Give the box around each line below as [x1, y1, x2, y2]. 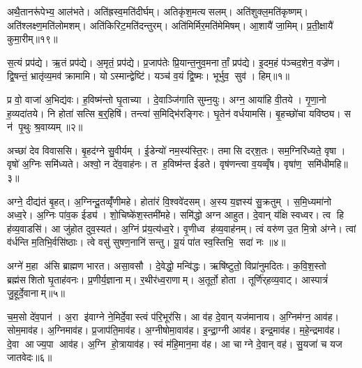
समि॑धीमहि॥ [307, 156, 348, 171]
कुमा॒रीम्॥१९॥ [7, 31, 58, 46]
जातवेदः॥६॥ [7, 350, 52, 365]
